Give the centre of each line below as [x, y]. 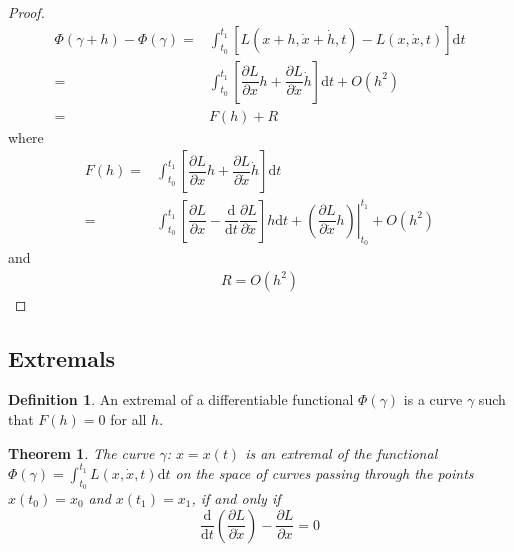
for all [128, 419]
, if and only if [236, 497]
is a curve [433, 399]
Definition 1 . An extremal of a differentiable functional [181, 399]
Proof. [26, 12]
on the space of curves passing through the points [324, 472]
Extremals [62, 357]
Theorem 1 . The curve [81, 452]
